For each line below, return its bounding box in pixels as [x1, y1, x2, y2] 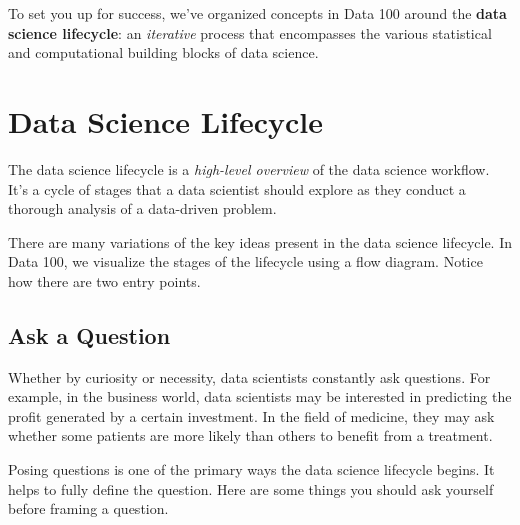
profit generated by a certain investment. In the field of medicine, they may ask [8, 405, 495, 426]
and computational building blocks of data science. [8, 42, 319, 63]
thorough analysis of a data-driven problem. [8, 198, 277, 219]
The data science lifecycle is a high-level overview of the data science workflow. [8, 158, 490, 179]
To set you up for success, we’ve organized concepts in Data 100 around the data [8, 3, 507, 23]
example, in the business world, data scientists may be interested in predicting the [8, 386, 512, 407]
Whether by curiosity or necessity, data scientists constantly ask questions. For [8, 366, 491, 387]
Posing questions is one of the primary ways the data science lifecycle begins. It [8, 459, 495, 480]
